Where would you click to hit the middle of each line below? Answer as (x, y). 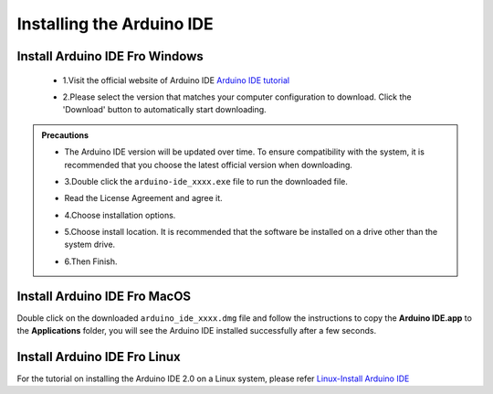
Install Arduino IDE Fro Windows (110, 56)
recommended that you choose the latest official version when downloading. (209, 165)
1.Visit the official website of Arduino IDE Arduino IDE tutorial (176, 80)
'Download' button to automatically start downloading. (164, 110)
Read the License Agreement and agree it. (143, 198)
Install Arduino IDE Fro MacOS (104, 296)
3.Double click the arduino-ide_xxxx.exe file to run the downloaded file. (206, 181)
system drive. (90, 245)
